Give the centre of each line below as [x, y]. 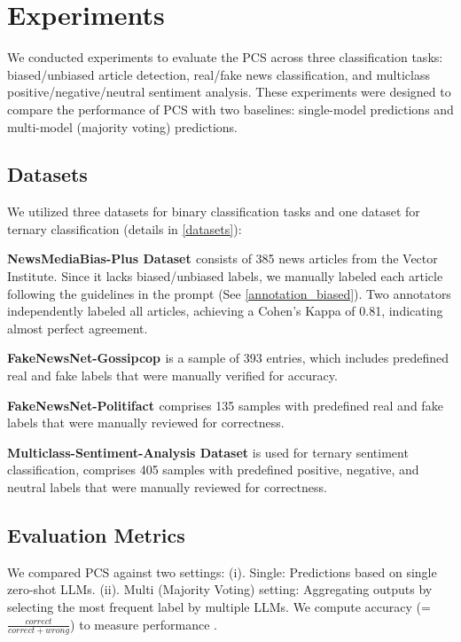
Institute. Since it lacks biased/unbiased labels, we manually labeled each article [225, 276]
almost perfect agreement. [78, 328]
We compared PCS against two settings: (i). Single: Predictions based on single [222, 572]
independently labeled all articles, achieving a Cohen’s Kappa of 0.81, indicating [225, 311]
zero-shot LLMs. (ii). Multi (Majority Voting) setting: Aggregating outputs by [220, 589]
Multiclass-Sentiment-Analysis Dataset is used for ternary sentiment [208, 452]
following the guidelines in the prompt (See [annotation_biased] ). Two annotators [229, 293]
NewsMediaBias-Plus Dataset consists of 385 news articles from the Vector [223, 258]
